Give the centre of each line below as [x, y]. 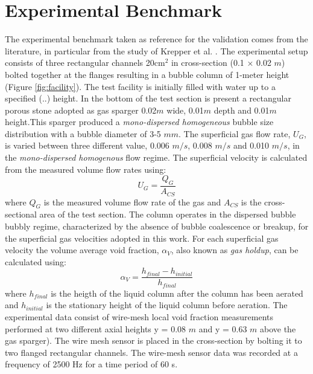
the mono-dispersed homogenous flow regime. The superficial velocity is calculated [156, 157]
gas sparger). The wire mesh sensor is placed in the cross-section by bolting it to [153, 340]
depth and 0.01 [242, 110]
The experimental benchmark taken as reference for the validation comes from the [156, 39]
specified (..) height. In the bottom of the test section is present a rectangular [148, 98]
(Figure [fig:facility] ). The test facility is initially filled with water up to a [140, 86]
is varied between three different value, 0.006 [87, 145]
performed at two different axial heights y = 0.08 [96, 328]
